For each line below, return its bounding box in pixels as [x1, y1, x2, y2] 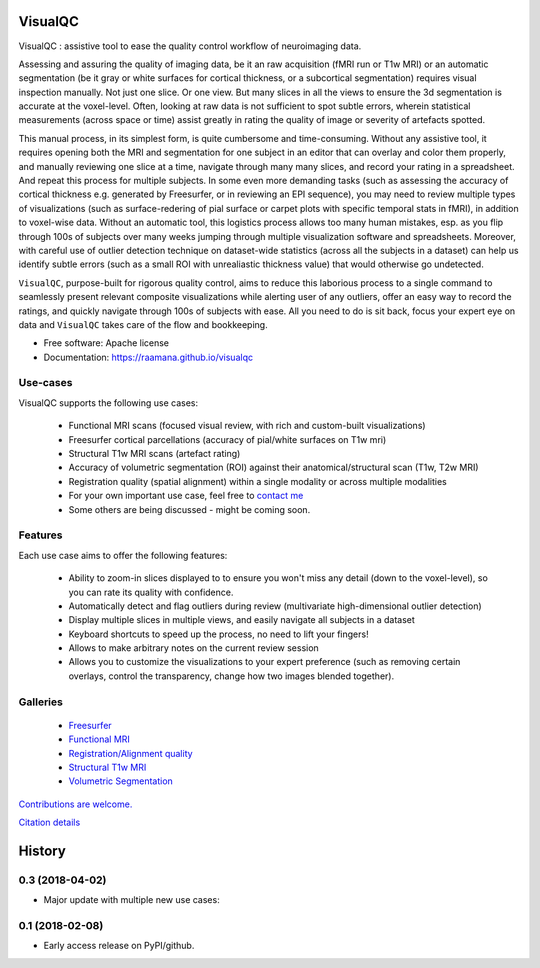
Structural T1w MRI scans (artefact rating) [68, 448, 241, 460]
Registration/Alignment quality [68, 747, 194, 759]
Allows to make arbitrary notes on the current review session [68, 642, 319, 654]
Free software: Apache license [43, 337, 170, 349]
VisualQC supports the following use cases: [18, 396, 199, 409]
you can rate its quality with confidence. [68, 586, 234, 598]
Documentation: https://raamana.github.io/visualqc [43, 351, 254, 363]
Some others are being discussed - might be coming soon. [68, 503, 311, 515]
